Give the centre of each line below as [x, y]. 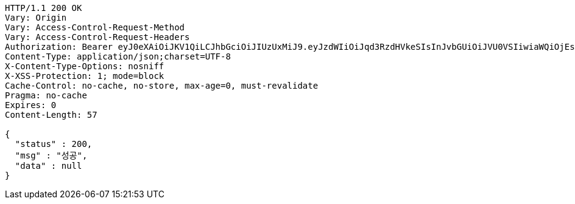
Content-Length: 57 [51, 115]
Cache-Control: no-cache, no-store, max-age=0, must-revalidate [162, 86]
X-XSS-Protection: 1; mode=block [85, 76]
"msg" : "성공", [51, 155]
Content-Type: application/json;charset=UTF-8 [118, 56]
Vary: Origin [36, 18]
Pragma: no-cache [46, 95]
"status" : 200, [54, 144]
